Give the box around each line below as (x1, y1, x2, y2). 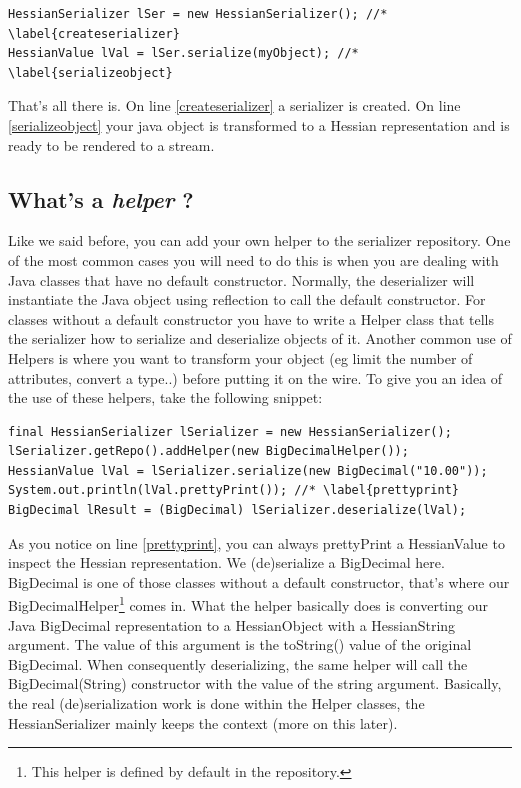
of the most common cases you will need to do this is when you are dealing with (8, 249, 499, 270)
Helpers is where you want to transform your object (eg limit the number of (8, 347, 473, 368)
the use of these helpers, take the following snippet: (8, 387, 323, 408)
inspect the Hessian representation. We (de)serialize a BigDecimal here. (8, 552, 445, 573)
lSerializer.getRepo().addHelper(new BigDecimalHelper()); (8, 444, 409, 459)
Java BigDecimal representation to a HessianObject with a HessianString (8, 614, 456, 635)
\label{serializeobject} (8, 65, 173, 80)
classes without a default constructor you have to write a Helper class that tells (8, 308, 494, 329)
